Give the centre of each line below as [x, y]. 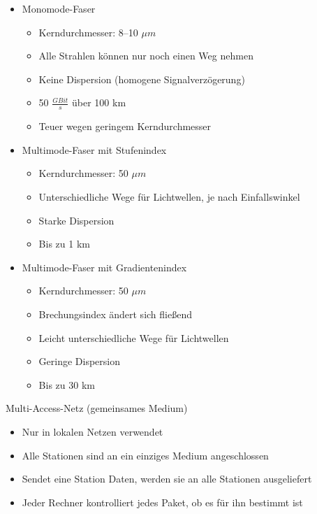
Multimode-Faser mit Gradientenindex [104, 267]
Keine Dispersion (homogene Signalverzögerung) [142, 79]
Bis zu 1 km [64, 244]
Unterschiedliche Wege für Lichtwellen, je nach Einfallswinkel [169, 196]
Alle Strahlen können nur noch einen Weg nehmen [146, 56]
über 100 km [99, 102]
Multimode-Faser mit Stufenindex [94, 149]
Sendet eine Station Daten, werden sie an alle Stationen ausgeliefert [167, 479]
